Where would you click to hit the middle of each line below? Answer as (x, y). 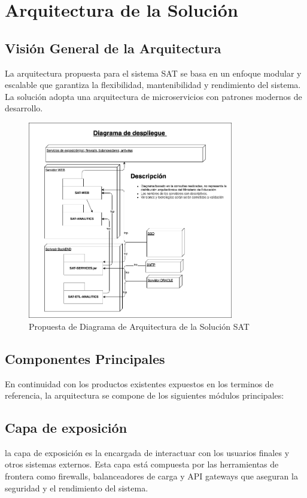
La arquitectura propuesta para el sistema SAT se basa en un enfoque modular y (153, 73)
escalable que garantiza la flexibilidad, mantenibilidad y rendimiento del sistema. (153, 85)
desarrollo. (24, 108)
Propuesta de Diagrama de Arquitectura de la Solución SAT (139, 326)
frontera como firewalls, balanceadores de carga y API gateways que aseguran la (151, 476)
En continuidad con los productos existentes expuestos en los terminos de (139, 383)
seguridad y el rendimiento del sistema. (77, 488)
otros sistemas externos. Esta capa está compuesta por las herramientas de (142, 464)
